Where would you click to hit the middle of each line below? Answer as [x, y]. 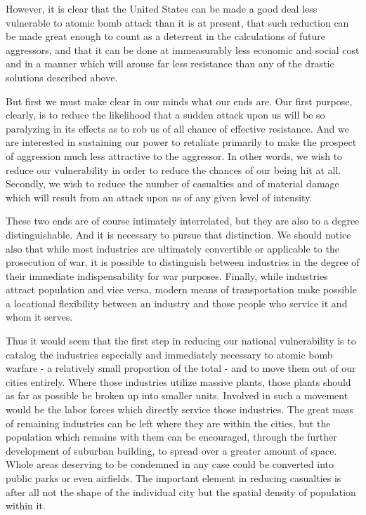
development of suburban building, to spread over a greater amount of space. [171, 450]
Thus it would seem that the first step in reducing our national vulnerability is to [181, 341]
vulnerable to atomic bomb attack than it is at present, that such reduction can [177, 22]
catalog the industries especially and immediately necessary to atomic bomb [169, 354]
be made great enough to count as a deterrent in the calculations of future [165, 36]
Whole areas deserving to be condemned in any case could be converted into [170, 464]
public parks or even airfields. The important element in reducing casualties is [174, 478]
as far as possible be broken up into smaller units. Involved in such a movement [177, 395]
